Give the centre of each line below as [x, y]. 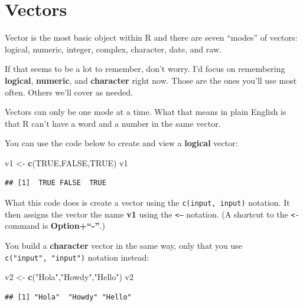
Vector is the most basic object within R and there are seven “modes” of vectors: [151, 37]
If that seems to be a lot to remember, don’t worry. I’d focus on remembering [145, 69]
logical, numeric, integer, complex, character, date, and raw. [113, 49]
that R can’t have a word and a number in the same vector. [113, 123]
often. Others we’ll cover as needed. [69, 92]
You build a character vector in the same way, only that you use [123, 245]
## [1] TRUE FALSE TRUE [56, 183]
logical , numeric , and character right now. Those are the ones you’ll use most [151, 80]
